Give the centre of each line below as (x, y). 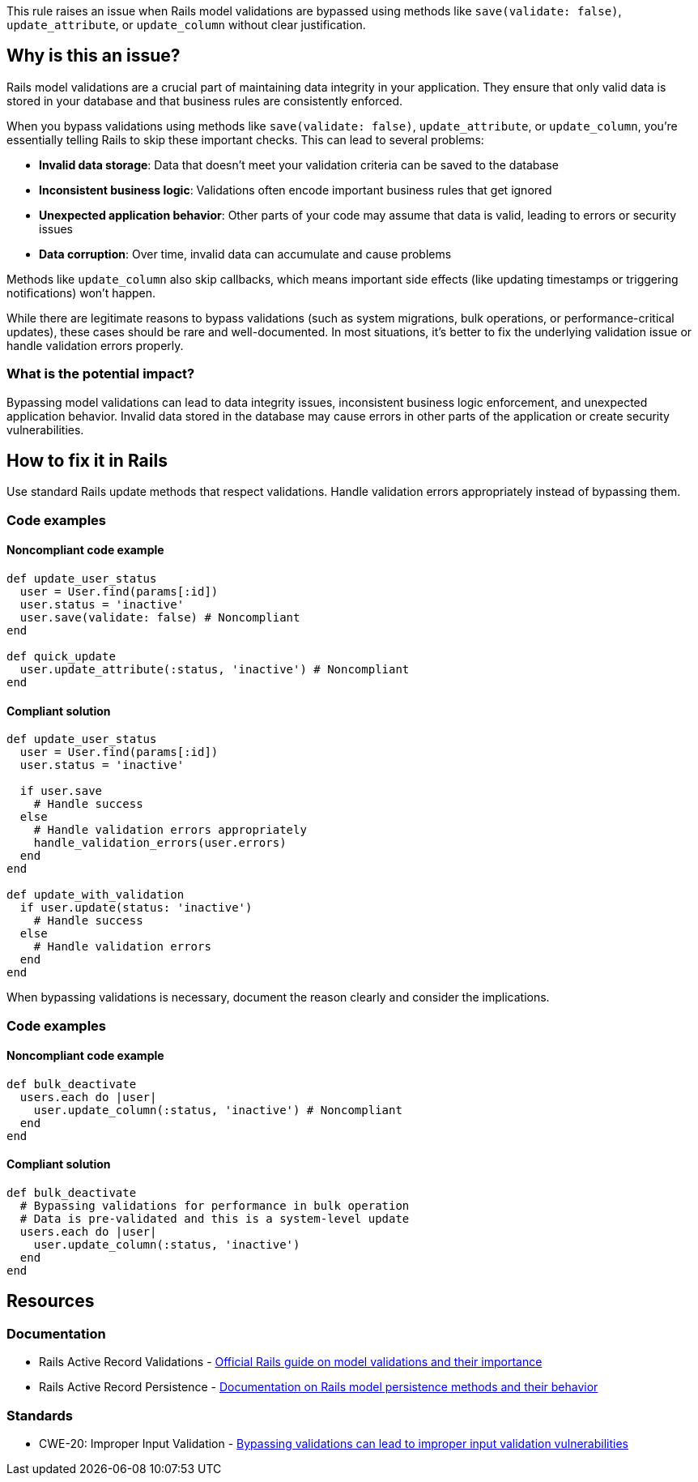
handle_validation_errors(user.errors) (160, 843)
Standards (40, 1415)
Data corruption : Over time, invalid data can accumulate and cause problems (245, 254)
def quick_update (61, 657)
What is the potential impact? (101, 374)
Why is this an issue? (94, 56)
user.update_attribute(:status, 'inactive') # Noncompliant (215, 670)
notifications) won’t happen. (81, 293)
